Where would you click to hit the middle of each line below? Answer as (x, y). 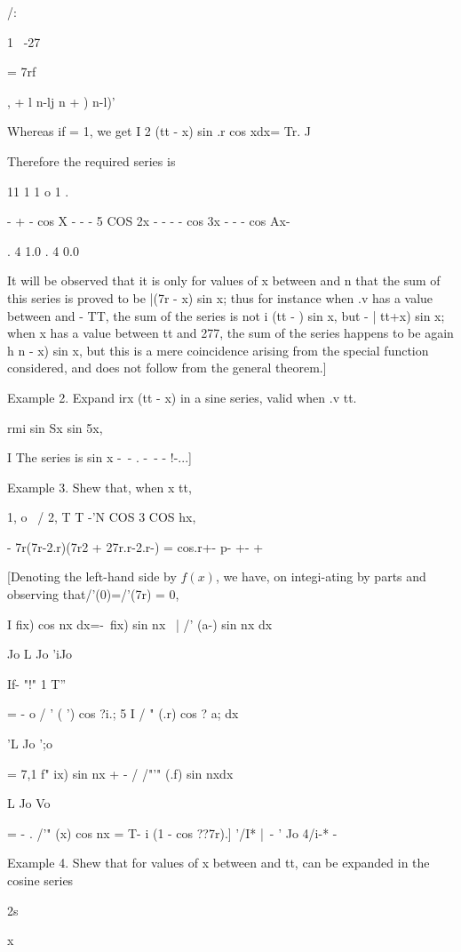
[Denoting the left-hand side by (92, 576)
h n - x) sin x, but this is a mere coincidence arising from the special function (218, 350)
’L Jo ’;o (30, 744)
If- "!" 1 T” (37, 683)
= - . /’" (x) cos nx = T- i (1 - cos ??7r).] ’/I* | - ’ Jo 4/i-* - (172, 832)
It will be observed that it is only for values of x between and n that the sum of (224, 280)
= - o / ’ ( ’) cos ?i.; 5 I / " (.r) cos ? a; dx (123, 713)
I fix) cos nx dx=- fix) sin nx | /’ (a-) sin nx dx (140, 624)
